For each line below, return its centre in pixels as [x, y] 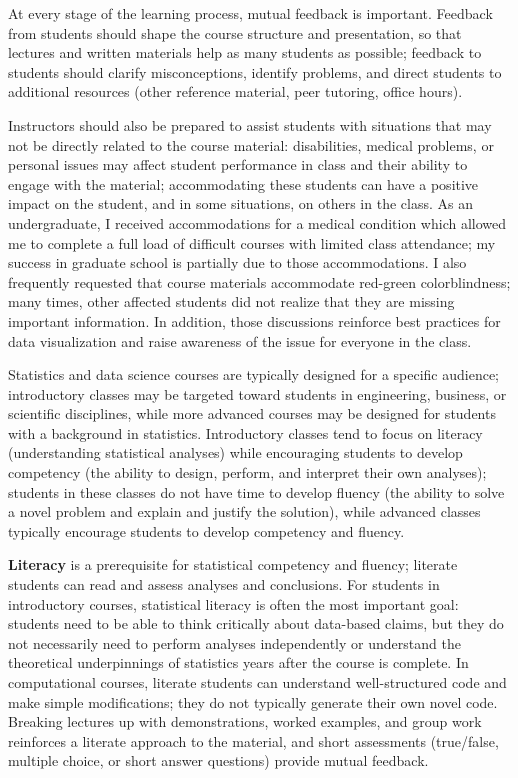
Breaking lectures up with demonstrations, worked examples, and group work [245, 721]
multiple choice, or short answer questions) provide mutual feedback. [218, 760]
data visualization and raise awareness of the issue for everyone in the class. [240, 340]
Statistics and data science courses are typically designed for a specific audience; [254, 374]
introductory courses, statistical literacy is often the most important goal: [233, 603]
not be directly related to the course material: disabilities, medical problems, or [251, 144]
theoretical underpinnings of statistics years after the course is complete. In [238, 662]
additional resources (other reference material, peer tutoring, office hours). [235, 91]
